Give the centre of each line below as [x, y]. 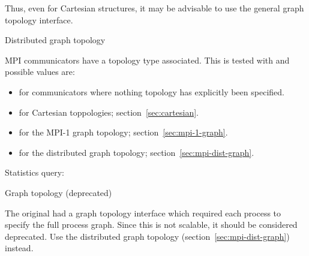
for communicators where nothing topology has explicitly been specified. [151, 91]
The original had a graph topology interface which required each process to [143, 213]
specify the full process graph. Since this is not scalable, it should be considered [151, 225]
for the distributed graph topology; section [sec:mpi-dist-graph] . [136, 152]
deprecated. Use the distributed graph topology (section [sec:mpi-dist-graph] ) [147, 236]
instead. [19, 248]
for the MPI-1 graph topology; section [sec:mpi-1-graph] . [123, 132]
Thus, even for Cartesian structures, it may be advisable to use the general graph [154, 8]
